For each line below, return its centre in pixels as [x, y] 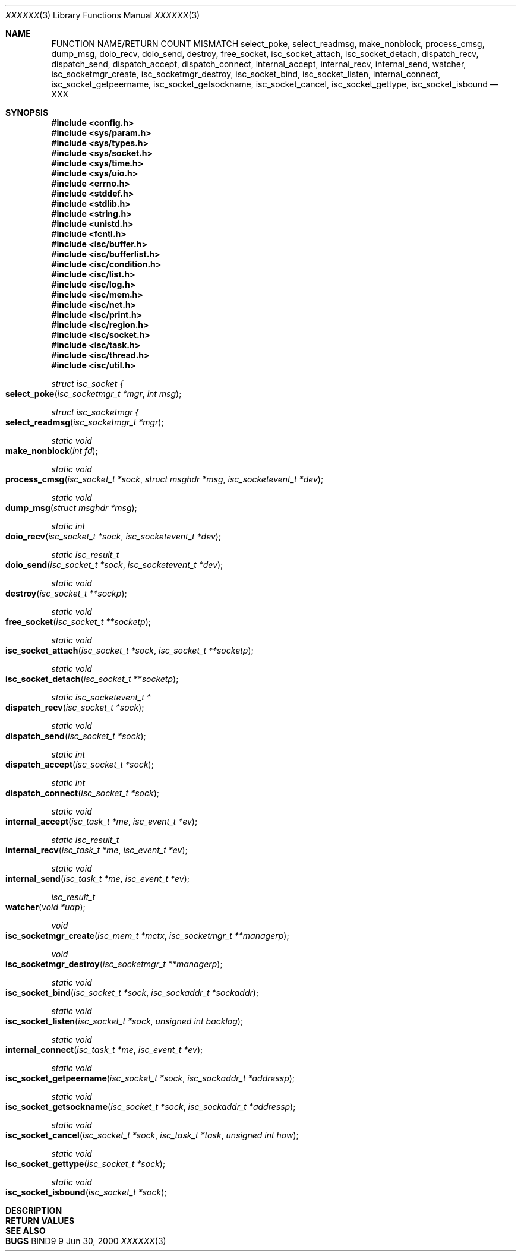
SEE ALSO [26, 1231]
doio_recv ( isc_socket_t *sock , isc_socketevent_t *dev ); [113, 536]
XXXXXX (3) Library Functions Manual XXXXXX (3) [103, 15]
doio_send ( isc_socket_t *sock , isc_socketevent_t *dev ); [114, 565]
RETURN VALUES [40, 1221]
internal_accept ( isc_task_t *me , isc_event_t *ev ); [102, 821]
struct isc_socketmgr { [95, 412]
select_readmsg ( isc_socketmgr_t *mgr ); [85, 422]
